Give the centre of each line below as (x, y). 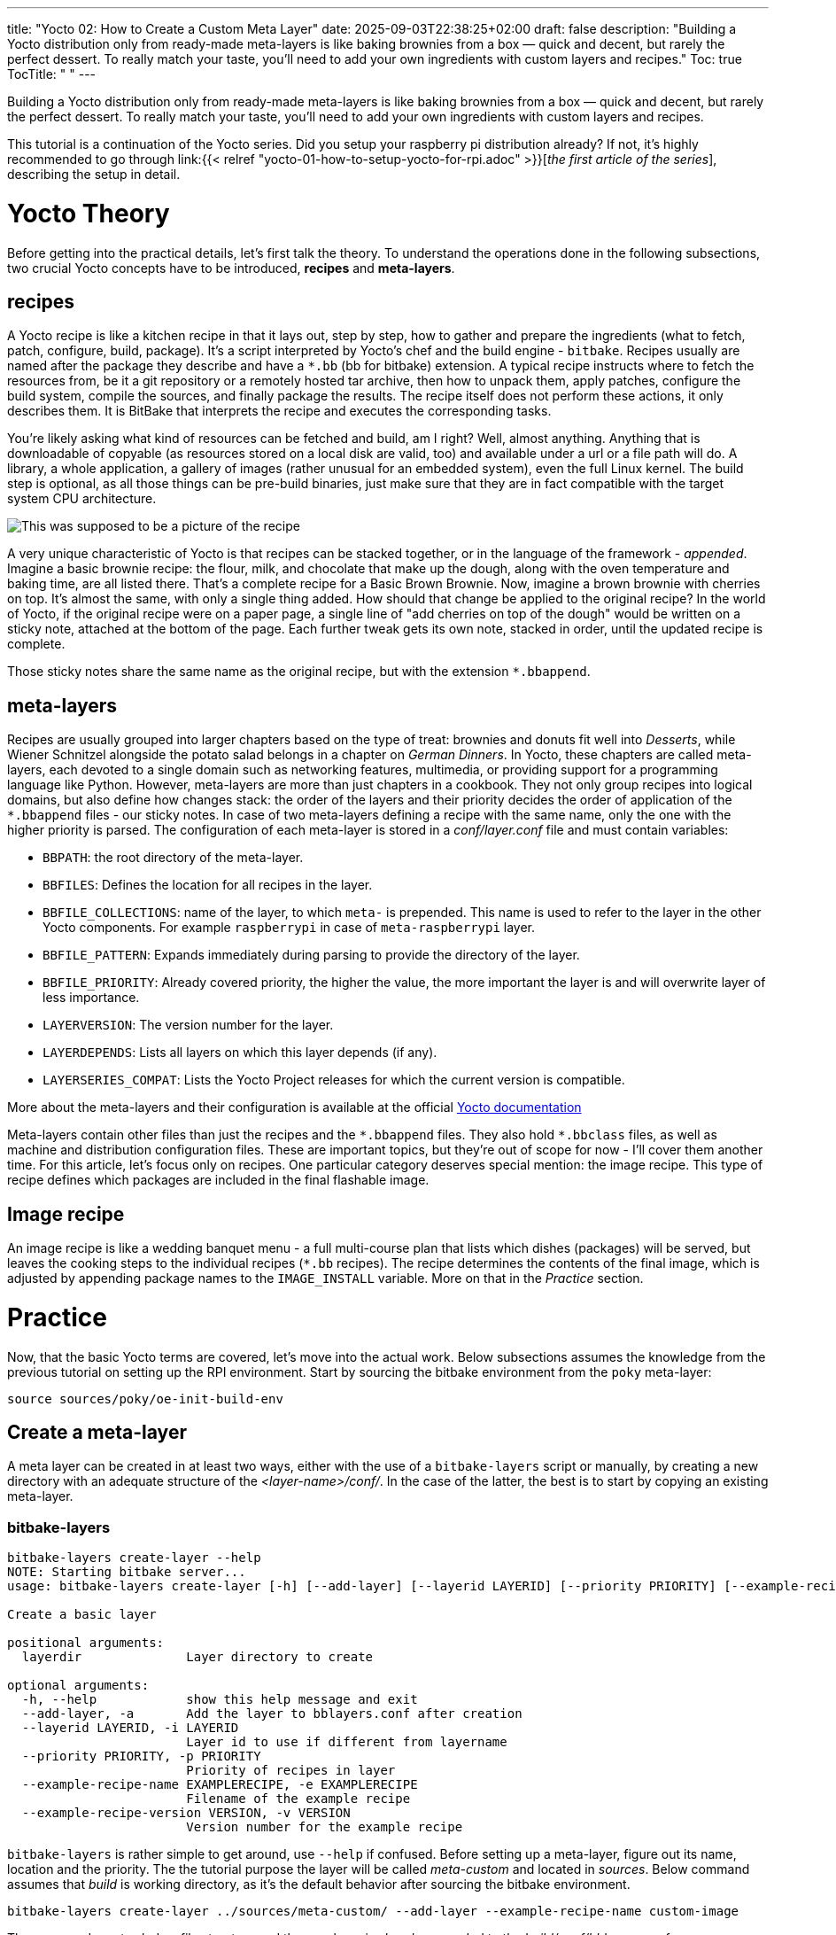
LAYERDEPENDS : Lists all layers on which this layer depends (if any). (240, 1053)
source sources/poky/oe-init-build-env (145, 1399)
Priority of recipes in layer (291, 1771)
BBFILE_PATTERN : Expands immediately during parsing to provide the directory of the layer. (311, 955)
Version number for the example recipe (325, 1827)
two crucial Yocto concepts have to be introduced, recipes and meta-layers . (231, 268)
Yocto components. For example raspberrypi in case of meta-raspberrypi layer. (289, 928)
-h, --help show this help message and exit (220, 1700)
